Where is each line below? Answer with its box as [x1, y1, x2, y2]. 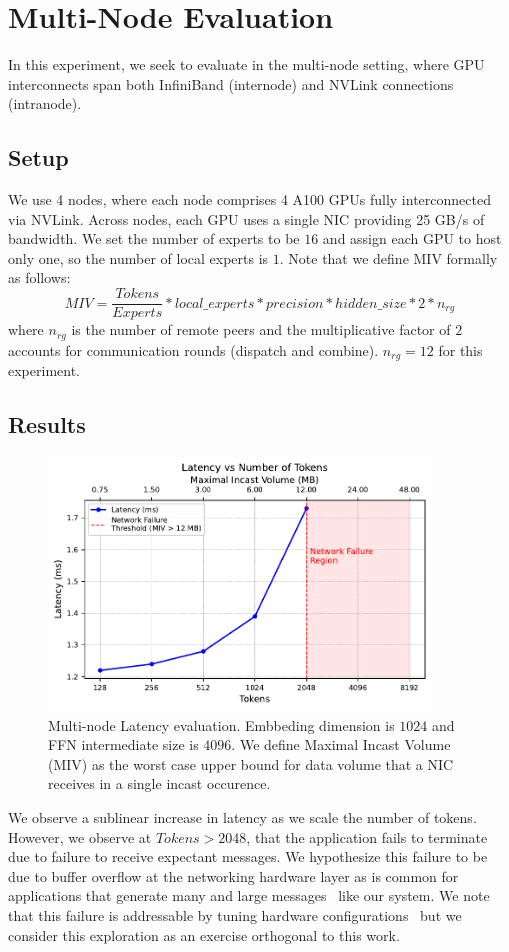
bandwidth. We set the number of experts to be [8, 228, 300, 249]
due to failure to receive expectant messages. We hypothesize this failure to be [8, 846, 488, 867]
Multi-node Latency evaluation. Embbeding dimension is [48, 714, 395, 735]
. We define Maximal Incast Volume [231, 734, 451, 755]
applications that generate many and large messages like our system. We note [8, 885, 490, 906]
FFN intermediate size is [48, 734, 199, 755]
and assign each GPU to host [322, 228, 502, 249]
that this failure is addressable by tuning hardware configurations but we [8, 905, 462, 926]
